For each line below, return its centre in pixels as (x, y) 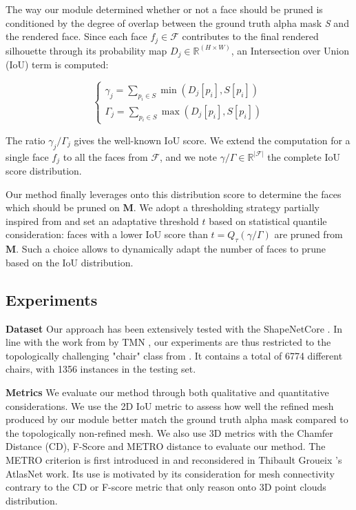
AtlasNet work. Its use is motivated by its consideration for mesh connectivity (170, 473)
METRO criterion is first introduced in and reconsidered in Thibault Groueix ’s (174, 459)
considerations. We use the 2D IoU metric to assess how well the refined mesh (170, 405)
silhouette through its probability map (86, 50)
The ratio (25, 140)
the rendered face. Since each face (76, 36)
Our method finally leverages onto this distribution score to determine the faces (174, 194)
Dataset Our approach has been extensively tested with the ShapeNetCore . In (174, 328)
